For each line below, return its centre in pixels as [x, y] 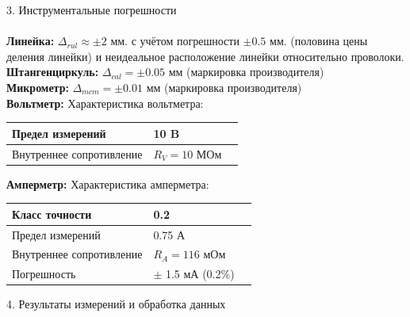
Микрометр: [38, 87]
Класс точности [52, 214]
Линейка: [31, 41]
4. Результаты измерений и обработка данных [116, 304]
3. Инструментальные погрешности [92, 10]
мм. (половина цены [319, 41]
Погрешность [44, 274]
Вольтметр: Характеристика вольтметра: [105, 103]
